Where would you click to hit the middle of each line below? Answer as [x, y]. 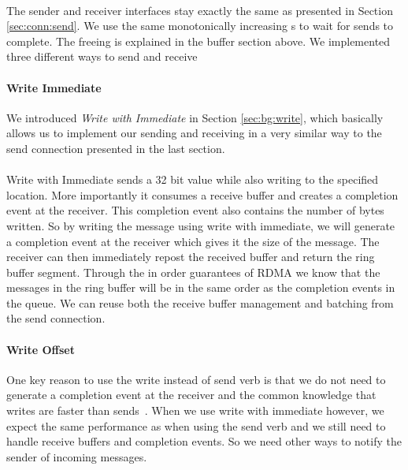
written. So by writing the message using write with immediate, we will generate [201, 225]
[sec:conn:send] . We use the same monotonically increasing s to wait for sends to [200, 26]
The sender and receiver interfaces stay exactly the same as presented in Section [200, 10]
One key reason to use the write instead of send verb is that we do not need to [196, 379]
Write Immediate [54, 87]
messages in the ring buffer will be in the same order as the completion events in [201, 287]
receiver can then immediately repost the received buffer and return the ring [191, 257]
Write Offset [41, 349]
